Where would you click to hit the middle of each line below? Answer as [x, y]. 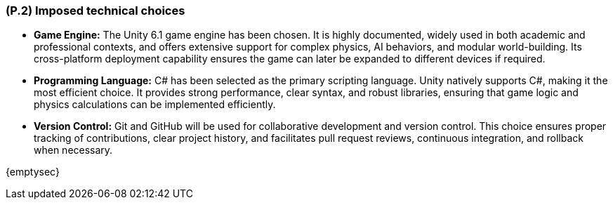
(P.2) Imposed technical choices [95, 11]
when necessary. [73, 150]
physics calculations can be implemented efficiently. [155, 105]
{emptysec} [33, 172]
